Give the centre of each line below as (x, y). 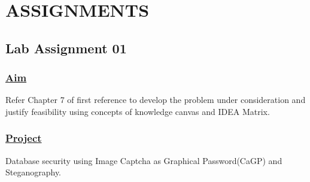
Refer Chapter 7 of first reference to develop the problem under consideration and (156, 100)
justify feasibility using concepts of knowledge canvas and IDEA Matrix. (138, 111)
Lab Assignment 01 (66, 48)
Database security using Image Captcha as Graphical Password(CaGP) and (144, 160)
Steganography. (34, 172)
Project (24, 138)
